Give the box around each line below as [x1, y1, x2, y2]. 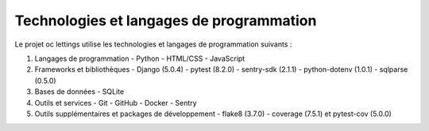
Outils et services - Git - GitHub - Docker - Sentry [34, 98, 198, 107]
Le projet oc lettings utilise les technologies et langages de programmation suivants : [14, 39, 292, 49]
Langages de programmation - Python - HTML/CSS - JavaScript [34, 54, 245, 63]
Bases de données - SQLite [34, 87, 125, 96]
